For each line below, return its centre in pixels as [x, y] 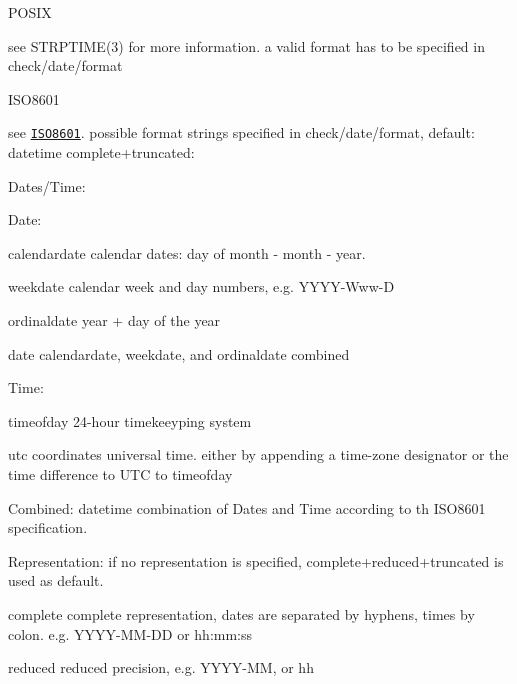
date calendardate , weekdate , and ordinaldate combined [179, 353]
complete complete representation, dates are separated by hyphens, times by [241, 613]
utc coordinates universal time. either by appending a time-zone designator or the [258, 454]
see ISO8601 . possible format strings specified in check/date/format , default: [241, 132]
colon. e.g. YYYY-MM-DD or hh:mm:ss [130, 633]
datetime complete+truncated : [101, 152]
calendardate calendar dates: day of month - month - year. [187, 252]
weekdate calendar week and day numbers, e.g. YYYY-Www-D [201, 286]
